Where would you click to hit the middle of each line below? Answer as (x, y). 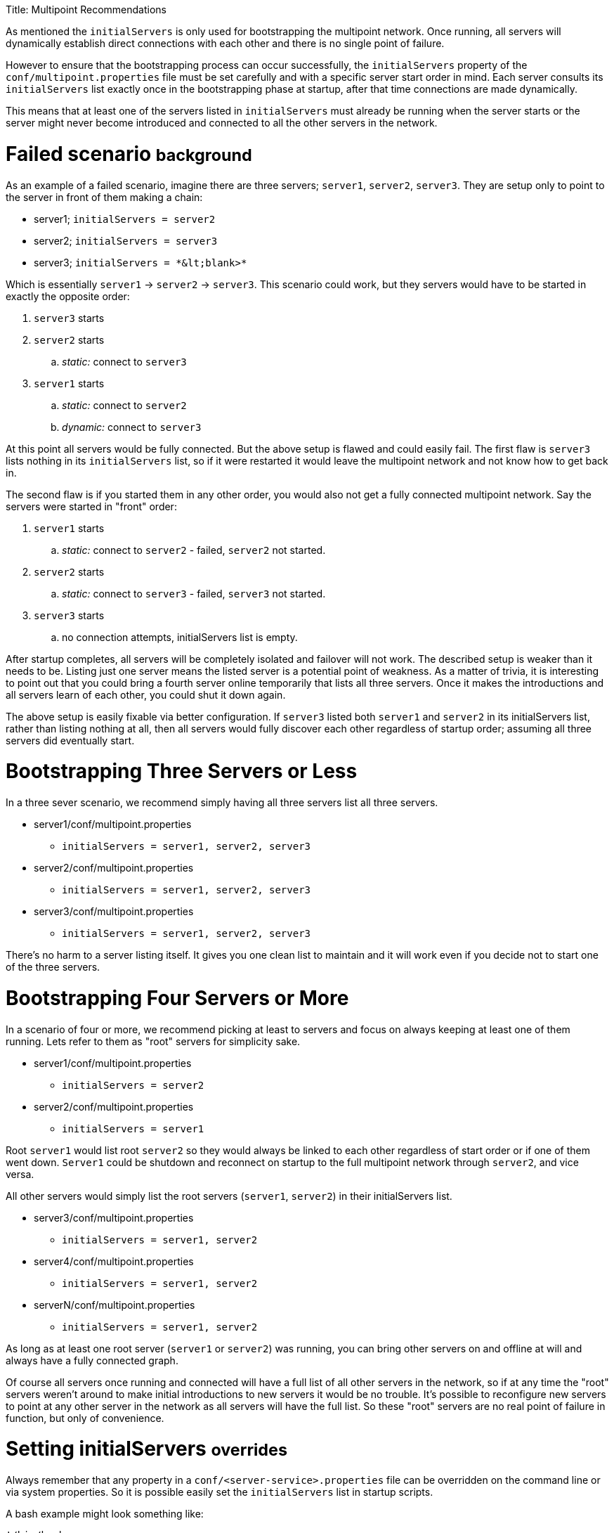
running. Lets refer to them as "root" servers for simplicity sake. (153, 1041)
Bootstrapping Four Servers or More (177, 998)
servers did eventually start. (70, 740)
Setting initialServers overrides (147, 1449)
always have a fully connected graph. (92, 1360)
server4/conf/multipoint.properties (114, 1261)
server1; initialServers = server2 (125, 219)
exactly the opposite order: (68, 296)
